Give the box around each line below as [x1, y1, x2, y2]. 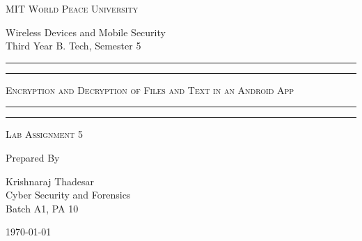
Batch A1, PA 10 [6, 201, 79, 215]
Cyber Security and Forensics [6, 187, 131, 202]
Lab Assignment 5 [6, 127, 83, 141]
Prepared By [6, 150, 60, 164]
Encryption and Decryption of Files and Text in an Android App [6, 82, 294, 97]
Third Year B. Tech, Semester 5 [6, 38, 141, 53]
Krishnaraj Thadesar [6, 173, 95, 188]
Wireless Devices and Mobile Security [6, 24, 166, 39]
